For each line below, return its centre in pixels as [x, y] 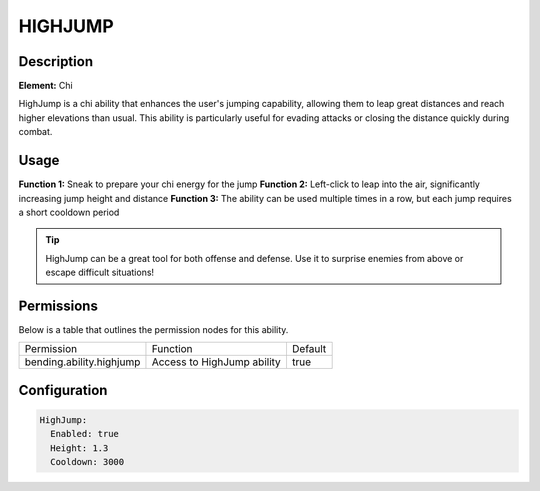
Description [56, 61]
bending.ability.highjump [82, 362]
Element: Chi [46, 86]
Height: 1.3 [79, 448]
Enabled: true [85, 434]
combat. [35, 132]
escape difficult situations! [100, 272]
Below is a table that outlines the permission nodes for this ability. [153, 329]
